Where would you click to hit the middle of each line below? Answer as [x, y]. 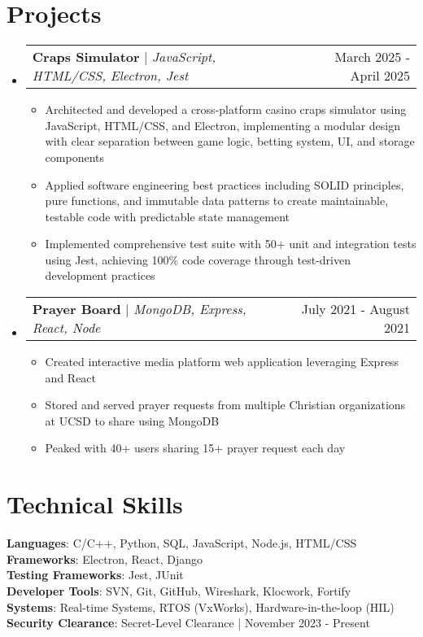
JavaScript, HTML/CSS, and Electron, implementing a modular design [222, 125]
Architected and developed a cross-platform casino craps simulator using [226, 109]
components [75, 157]
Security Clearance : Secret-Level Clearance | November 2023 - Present [188, 623]
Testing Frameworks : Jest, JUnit [95, 575]
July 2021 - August [355, 309]
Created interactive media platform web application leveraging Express [222, 362]
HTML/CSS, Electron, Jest [110, 76]
